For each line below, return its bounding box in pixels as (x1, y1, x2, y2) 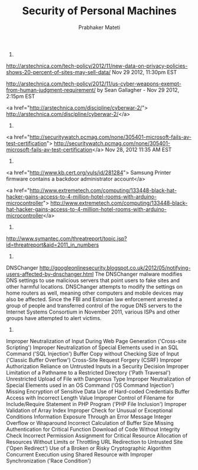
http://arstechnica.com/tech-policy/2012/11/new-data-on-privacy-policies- (6, 62, 188, 69)
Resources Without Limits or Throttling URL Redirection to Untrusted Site (6, 438, 183, 445)
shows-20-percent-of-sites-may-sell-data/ (6, 68, 111, 75)
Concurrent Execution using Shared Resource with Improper (6, 450, 152, 458)
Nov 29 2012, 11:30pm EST (112, 68, 177, 75)
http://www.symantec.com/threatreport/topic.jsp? (6, 235, 127, 242)
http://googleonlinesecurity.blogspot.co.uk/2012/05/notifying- (39, 264, 191, 271)
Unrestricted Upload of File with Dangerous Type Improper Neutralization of (6, 375, 191, 382)
